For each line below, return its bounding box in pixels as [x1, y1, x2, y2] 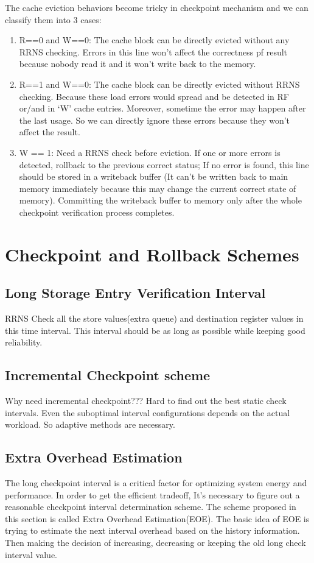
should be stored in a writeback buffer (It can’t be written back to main [19, 170, 288, 183]
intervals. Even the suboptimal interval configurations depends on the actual [5, 406, 290, 419]
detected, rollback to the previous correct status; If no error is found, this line [19, 158, 309, 171]
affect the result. [19, 126, 80, 138]
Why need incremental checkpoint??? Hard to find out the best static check [5, 394, 287, 407]
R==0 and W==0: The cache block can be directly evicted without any [19, 34, 290, 46]
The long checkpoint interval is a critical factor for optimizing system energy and [5, 476, 307, 489]
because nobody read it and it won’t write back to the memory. [19, 57, 256, 70]
